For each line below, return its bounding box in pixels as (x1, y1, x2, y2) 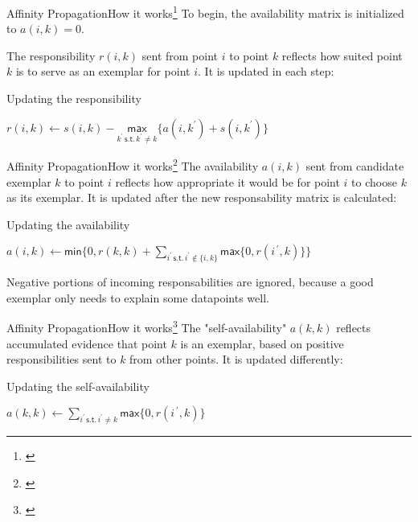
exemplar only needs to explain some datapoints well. (6, 289, 269, 306)
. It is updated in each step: (198, 63, 334, 80)
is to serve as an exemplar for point (15, 63, 191, 80)
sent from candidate (305, 158, 404, 175)
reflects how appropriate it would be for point (115, 173, 340, 190)
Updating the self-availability (6, 377, 150, 394)
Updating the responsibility (6, 90, 141, 107)
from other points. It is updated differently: (129, 351, 343, 368)
